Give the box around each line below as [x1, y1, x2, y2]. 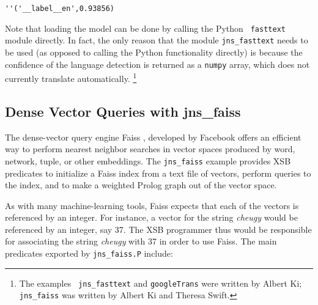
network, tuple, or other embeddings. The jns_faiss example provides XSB [5, 154, 291, 167]
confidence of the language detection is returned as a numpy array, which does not [5, 57, 310, 70]
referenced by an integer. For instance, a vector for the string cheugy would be [5, 211, 298, 224]
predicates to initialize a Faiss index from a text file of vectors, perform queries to [5, 166, 311, 179]
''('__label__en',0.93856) [5, 4, 114, 13]
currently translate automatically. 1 [5, 70, 137, 84]
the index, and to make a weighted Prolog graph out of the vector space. [5, 178, 277, 191]
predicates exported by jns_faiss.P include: [5, 247, 173, 260]
